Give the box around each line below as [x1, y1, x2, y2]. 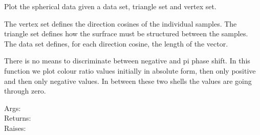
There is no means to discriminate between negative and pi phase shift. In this [4, 55, 250, 66]
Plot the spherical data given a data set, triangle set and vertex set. [4, 1, 216, 11]
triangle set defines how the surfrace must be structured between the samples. [4, 28, 248, 39]
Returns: [4, 112, 31, 123]
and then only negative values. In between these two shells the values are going [4, 75, 252, 86]
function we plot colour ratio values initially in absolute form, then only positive [4, 65, 256, 76]
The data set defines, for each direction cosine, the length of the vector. [4, 38, 228, 49]
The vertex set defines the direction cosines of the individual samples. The [4, 18, 237, 29]
